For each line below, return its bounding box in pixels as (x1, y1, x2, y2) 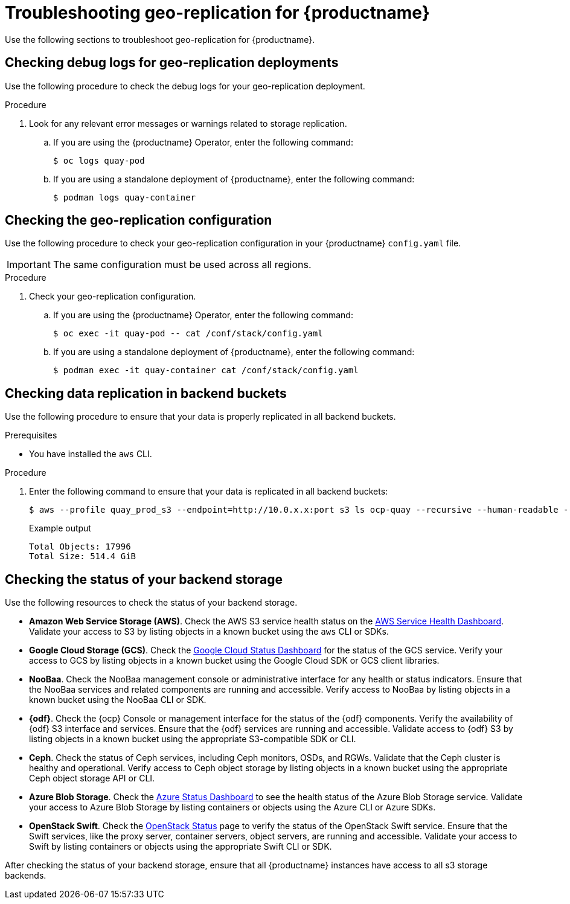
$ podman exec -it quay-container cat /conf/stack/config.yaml (53, 365, 359, 376)
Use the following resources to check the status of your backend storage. (5, 597, 298, 608)
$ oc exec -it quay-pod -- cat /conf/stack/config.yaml (53, 329, 323, 339)
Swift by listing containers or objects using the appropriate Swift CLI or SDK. (29, 841, 332, 852)
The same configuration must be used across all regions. (53, 258, 312, 271)
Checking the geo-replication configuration (5, 213, 272, 228)
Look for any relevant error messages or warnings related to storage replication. (29, 118, 347, 129)
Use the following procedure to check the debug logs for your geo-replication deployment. (5, 80, 365, 91)
